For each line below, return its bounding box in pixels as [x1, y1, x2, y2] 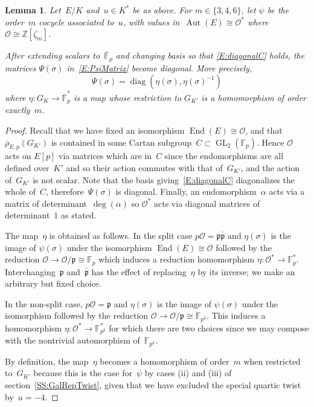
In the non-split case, [5, 297, 83, 310]
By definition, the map [5, 354, 89, 367]
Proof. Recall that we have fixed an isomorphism [5, 124, 185, 136]
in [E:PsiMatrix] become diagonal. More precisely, [66, 61, 252, 74]
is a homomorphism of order [201, 91, 307, 103]
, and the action [240, 161, 300, 174]
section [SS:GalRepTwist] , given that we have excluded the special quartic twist [5, 378, 301, 391]
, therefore [45, 185, 84, 198]
